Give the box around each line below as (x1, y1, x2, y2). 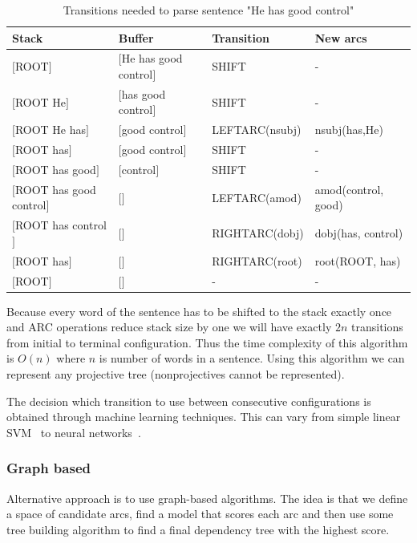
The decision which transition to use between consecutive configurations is (6, 392, 371, 409)
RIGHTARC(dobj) (212, 225, 304, 241)
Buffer (118, 29, 154, 46)
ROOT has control (14, 217, 107, 233)
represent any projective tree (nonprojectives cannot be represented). (6, 366, 345, 383)
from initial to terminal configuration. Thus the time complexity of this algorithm (6, 334, 408, 351)
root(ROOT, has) (314, 252, 401, 269)
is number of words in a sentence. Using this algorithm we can (99, 350, 405, 367)
